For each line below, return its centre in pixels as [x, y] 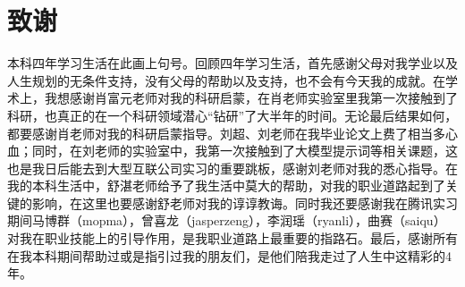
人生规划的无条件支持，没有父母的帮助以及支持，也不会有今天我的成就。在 [226, 80]
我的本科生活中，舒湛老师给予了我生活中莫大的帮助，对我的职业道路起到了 [226, 186]
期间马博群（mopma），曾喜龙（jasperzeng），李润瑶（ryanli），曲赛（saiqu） [227, 220]
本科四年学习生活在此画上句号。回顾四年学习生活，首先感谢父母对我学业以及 [232, 63]
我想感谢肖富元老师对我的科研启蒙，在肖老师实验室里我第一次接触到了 [251, 98]
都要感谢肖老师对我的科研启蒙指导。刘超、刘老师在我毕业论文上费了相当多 [226, 133]
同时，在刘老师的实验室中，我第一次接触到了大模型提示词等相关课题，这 [245, 151]
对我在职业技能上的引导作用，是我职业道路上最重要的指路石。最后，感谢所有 [232, 238]
